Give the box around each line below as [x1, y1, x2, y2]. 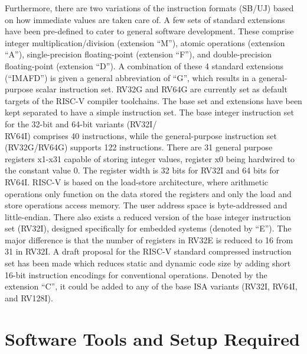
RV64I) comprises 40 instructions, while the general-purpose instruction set [5, 129, 277, 141]
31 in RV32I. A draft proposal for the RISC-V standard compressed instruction [5, 245, 292, 258]
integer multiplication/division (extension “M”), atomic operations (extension [5, 36, 285, 49]
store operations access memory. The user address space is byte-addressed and [5, 199, 288, 211]
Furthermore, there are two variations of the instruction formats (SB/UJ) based [5, 2, 294, 14]
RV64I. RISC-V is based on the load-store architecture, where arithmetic [5, 175, 269, 188]
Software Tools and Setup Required [5, 326, 300, 350]
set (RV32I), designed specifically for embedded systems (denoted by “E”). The [5, 222, 292, 234]
